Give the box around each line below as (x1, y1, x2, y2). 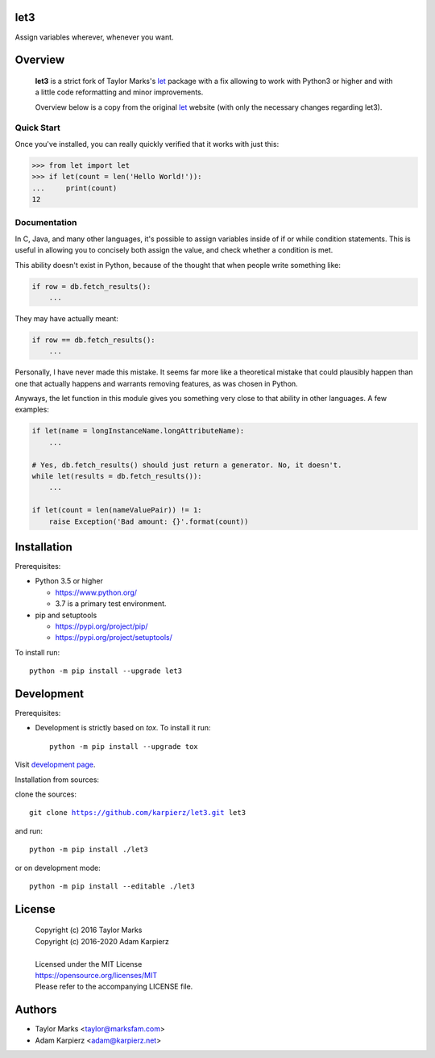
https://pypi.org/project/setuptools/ (55, 633, 172, 642)
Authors (14, 1003, 57, 1017)
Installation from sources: (14, 775, 100, 784)
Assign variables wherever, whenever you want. (14, 32, 174, 42)
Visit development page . (14, 759, 96, 770)
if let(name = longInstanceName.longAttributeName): (31, 426, 245, 436)
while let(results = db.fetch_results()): (31, 471, 202, 480)
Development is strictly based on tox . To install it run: (35, 723, 211, 733)
